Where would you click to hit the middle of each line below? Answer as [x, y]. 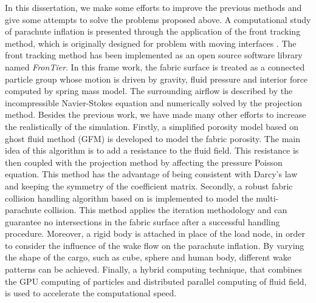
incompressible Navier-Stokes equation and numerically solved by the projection [153, 102]
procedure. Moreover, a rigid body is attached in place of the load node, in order [155, 233]
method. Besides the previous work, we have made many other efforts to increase [156, 114]
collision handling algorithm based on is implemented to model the [129, 198]
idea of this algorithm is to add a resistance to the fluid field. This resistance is [152, 150]
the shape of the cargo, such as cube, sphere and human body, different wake [148, 257]
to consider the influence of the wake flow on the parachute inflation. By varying [155, 245]
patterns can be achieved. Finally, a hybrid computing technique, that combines [153, 269]
